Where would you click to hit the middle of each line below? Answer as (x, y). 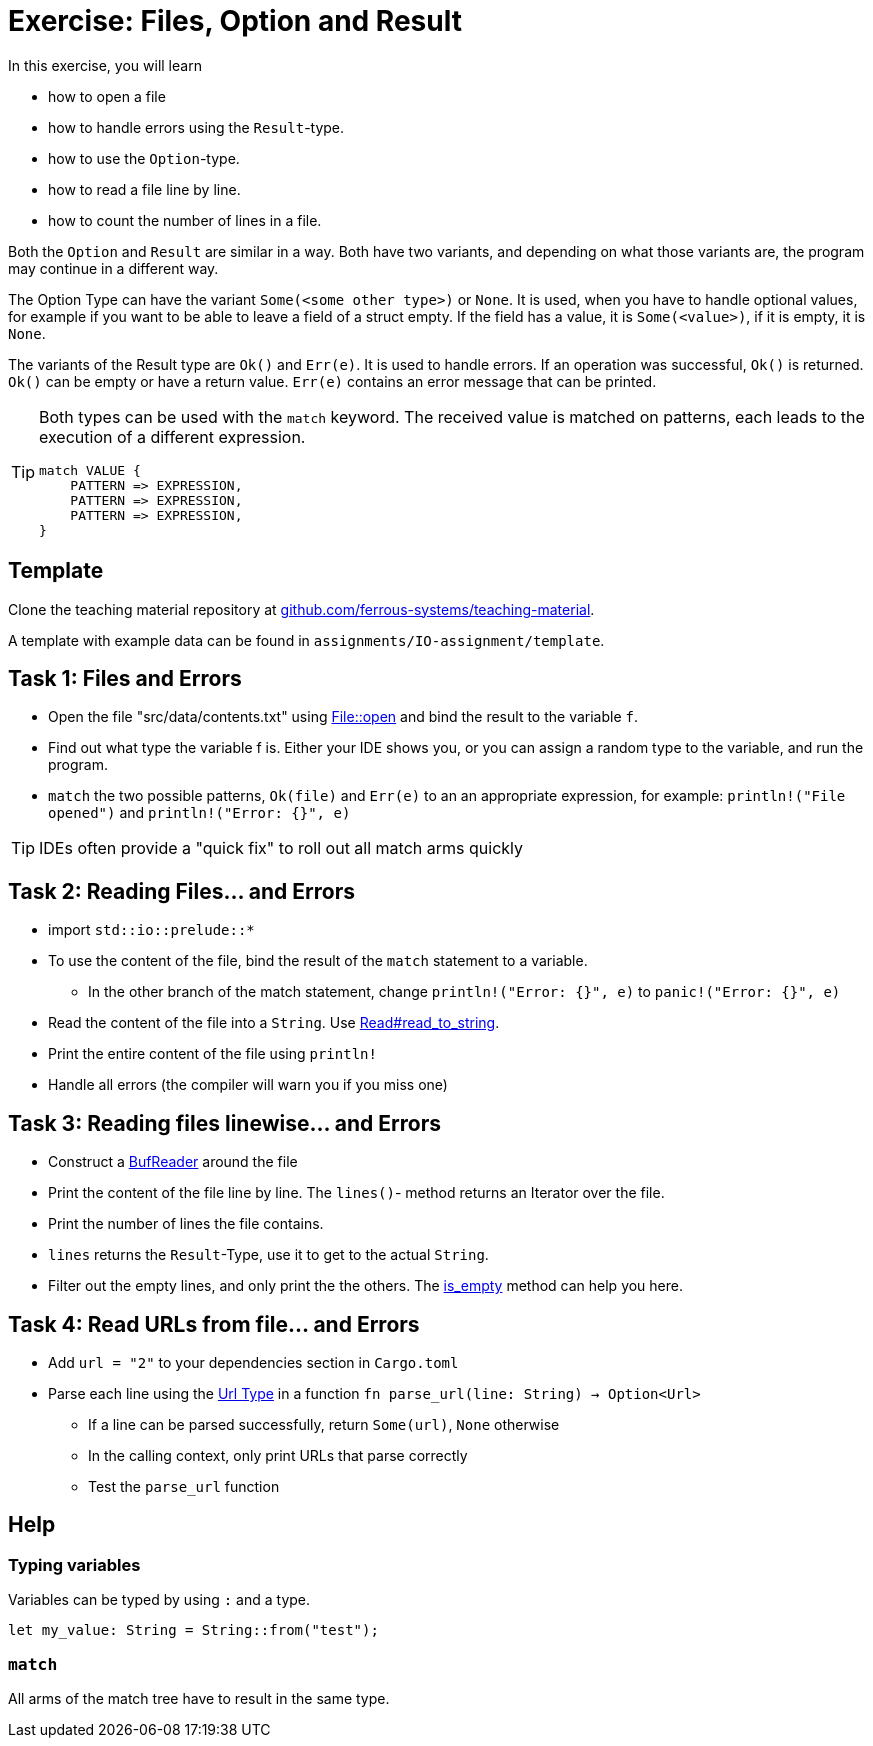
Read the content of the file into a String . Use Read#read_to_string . (274, 1023)
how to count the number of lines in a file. (185, 220)
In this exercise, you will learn (105, 65)
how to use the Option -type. (144, 158)
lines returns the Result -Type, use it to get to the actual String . (268, 1255)
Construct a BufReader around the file (173, 1162)
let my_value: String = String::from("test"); (193, 1630)
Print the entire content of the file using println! (212, 1054)
